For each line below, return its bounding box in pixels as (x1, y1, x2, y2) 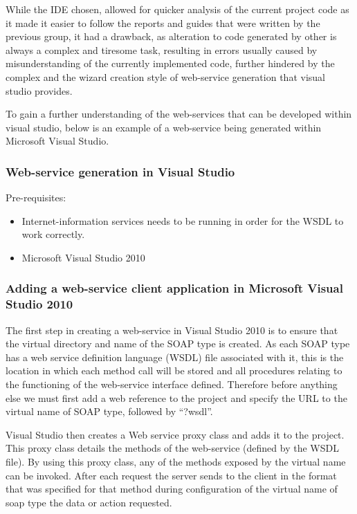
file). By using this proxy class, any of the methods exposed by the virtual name (6, 455, 346, 469)
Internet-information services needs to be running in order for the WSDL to (21, 213, 344, 228)
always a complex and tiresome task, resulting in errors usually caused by (6, 42, 318, 57)
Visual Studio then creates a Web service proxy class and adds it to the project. (6, 427, 345, 441)
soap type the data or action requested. (6, 495, 172, 509)
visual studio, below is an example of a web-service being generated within (6, 120, 322, 134)
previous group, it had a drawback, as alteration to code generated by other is (6, 29, 337, 44)
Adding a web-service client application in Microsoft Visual (6, 279, 343, 297)
